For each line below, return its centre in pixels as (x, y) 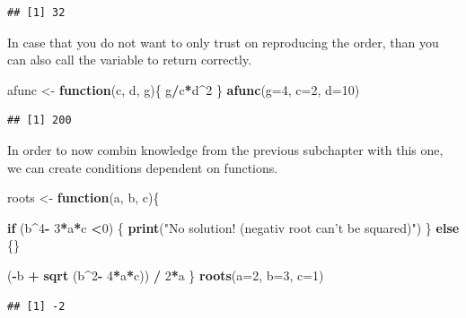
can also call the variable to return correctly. (130, 60)
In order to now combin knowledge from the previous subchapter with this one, (225, 149)
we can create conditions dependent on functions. (143, 167)
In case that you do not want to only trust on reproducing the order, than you (223, 42)
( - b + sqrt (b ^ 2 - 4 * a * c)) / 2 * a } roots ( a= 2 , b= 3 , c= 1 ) (166, 275)
